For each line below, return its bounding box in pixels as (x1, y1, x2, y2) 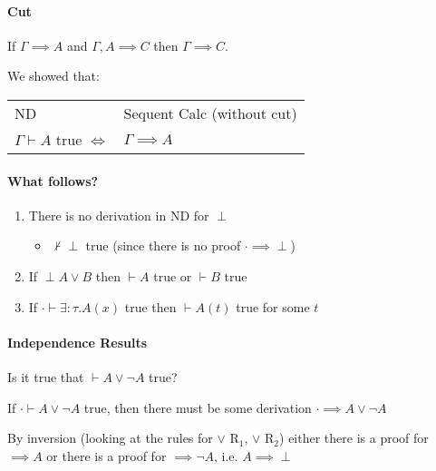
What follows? (7, 171, 99, 190)
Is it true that (7, 367, 84, 386)
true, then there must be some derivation (83, 397, 312, 417)
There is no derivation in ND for (28, 205, 209, 224)
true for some (236, 297, 310, 316)
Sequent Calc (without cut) (123, 102, 297, 123)
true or (153, 266, 192, 285)
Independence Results (7, 332, 148, 351)
